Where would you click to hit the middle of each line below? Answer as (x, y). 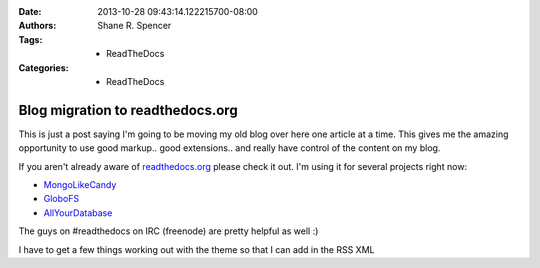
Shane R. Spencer (134, 26)
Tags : (30, 39)
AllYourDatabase (78, 212)
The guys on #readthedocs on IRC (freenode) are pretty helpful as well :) (168, 231)
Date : (30, 11)
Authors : (37, 26)
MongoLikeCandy (80, 185)
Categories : (43, 67)
